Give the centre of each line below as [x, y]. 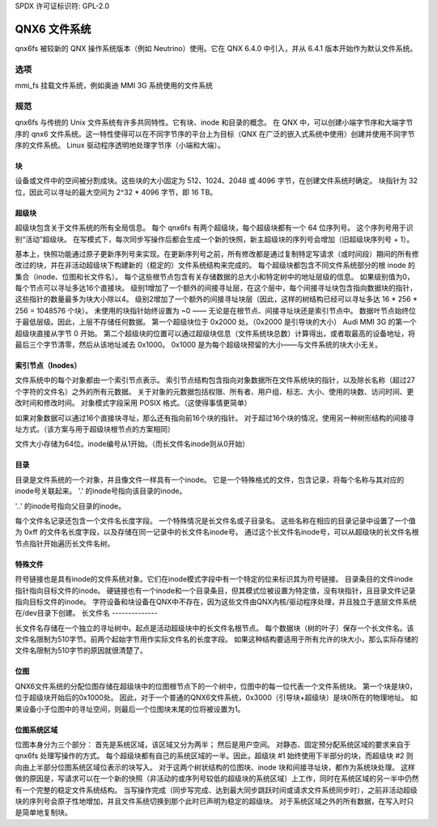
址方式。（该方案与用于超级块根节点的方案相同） [95, 429]
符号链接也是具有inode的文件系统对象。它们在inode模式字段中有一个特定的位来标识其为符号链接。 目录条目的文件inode [214, 579]
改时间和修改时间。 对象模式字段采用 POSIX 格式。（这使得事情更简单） [133, 403]
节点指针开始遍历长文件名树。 [65, 544]
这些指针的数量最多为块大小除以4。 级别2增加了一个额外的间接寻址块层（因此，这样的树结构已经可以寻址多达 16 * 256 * [216, 299]
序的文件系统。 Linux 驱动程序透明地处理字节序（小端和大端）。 [120, 145]
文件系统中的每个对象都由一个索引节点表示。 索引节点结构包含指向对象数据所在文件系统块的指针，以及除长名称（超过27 [215, 380]
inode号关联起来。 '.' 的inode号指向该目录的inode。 [101, 491]
